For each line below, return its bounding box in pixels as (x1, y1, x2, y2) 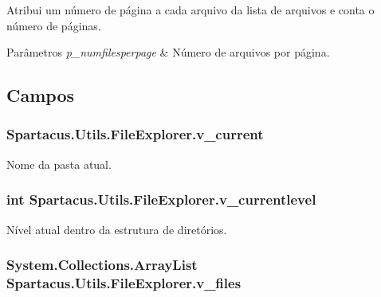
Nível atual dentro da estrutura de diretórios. (6, 221, 227, 237)
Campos (6, 83, 75, 107)
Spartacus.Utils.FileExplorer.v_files (6, 273, 242, 293)
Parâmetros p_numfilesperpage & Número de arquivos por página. (6, 44, 330, 61)
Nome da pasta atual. (6, 155, 112, 172)
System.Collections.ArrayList (6, 255, 198, 275)
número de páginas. (6, 17, 101, 33)
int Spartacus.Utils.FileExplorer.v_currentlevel (6, 190, 316, 209)
